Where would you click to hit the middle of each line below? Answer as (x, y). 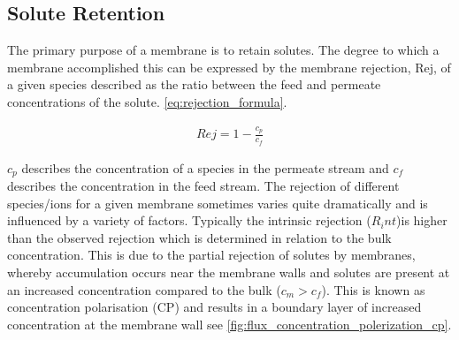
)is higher (422, 220)
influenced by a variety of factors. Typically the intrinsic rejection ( (189, 220)
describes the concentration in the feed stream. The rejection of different (203, 186)
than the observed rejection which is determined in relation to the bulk (199, 237)
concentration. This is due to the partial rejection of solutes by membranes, (211, 255)
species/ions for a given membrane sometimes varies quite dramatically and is (218, 203)
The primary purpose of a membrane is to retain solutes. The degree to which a (223, 50)
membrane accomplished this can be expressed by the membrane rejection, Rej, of (229, 67)
